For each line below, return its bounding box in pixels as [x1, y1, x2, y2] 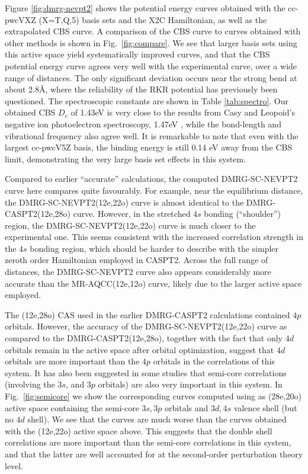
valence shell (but [233, 401, 297, 414]
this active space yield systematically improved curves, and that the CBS [5, 48, 270, 60]
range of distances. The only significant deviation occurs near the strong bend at [5, 71, 297, 84]
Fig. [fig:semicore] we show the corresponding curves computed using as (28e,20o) [5, 390, 301, 402]
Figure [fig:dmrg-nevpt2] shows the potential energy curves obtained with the [5, 2, 285, 14]
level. [5, 459, 24, 472]
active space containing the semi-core [5, 401, 139, 414]
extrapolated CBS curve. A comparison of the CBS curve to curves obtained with [5, 25, 301, 37]
